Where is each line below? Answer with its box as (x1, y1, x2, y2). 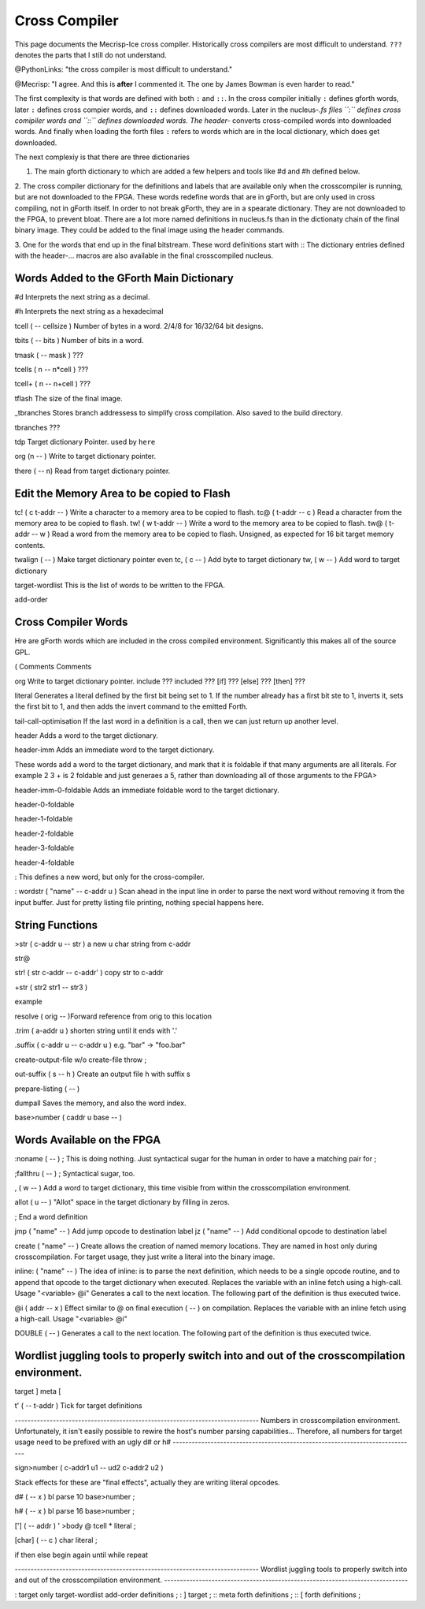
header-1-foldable (14, 814, 73, 824)
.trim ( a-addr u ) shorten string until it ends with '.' (14, 1026, 178, 1035)
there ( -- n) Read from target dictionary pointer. (14, 466, 171, 475)
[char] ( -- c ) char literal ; (14, 1536, 98, 1545)
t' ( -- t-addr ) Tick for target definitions (14, 1401, 142, 1410)
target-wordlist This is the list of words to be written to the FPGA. (14, 580, 226, 590)
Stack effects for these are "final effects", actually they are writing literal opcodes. (14, 1477, 281, 1487)
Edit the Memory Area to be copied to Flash (14, 486, 231, 500)
